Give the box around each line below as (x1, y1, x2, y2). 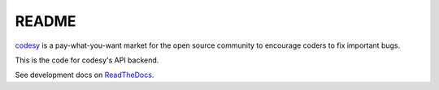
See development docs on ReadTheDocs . (15, 70, 154, 80)
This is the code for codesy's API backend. (15, 55, 159, 65)
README (15, 12, 76, 30)
